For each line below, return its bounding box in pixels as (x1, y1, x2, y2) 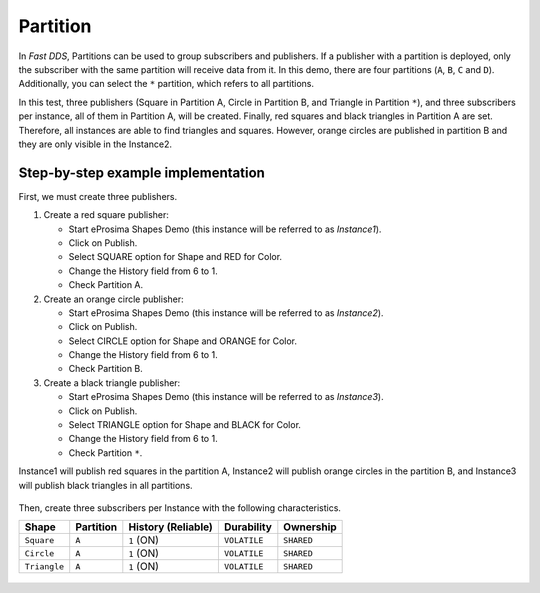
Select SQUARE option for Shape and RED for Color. (68, 251, 283, 263)
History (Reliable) (128, 520, 214, 534)
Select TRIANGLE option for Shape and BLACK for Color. (68, 419, 302, 431)
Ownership (283, 520, 337, 534)
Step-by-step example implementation (18, 164, 265, 181)
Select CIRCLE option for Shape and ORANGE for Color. (68, 335, 297, 347)
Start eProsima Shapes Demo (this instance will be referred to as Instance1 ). (68, 223, 382, 235)
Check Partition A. (68, 279, 144, 291)
